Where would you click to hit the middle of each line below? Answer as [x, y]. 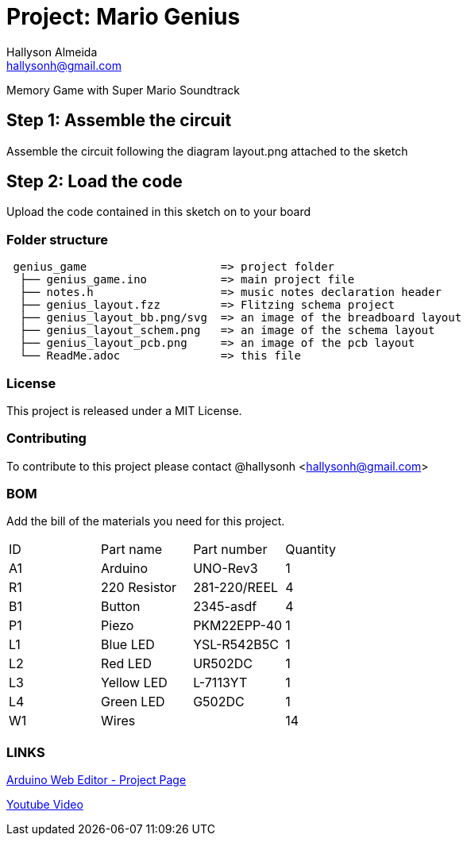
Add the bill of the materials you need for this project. [146, 521]
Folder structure [57, 239]
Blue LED [128, 645]
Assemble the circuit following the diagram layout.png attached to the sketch [207, 151]
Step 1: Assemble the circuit [119, 121]
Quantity [311, 550]
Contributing [46, 438]
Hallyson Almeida [52, 52]
